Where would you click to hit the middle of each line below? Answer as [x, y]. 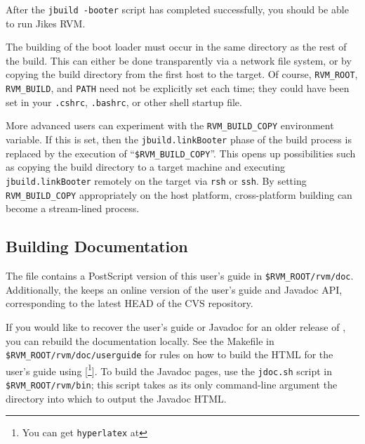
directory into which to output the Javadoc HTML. [116, 398]
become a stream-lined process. [73, 208]
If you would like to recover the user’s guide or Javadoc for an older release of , [176, 326]
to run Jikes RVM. [46, 23]
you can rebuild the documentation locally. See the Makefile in [140, 340]
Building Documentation [97, 246]
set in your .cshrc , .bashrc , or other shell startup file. [124, 102]
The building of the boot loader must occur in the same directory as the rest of [176, 47]
